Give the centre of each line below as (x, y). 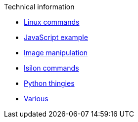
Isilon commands (51, 68)
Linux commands (52, 22)
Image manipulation (56, 53)
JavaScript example (56, 37)
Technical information (39, 7)
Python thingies (49, 83)
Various (36, 99)
